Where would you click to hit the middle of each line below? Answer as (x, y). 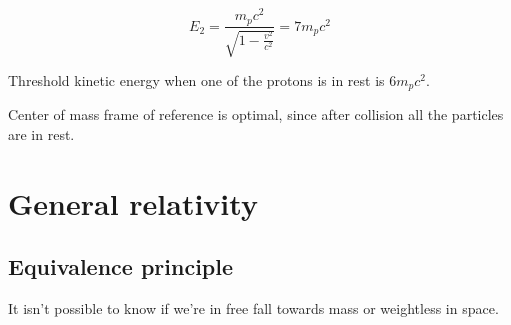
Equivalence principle (121, 266)
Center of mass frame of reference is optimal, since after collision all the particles (256, 114)
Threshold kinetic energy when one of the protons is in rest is (196, 79)
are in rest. (41, 134)
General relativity (133, 202)
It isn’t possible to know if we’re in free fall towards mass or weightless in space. (253, 308)
